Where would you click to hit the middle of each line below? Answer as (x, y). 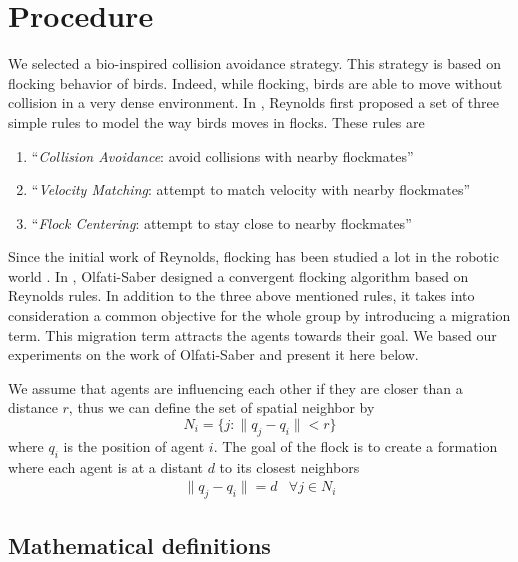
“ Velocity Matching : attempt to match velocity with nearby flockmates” (251, 189)
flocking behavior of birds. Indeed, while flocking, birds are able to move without (255, 82)
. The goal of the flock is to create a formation (355, 445)
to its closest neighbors (289, 466)
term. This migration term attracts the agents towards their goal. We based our (252, 334)
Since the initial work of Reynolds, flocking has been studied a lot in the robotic (253, 256)
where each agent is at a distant (105, 466)
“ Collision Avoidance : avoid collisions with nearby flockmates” (222, 155)
